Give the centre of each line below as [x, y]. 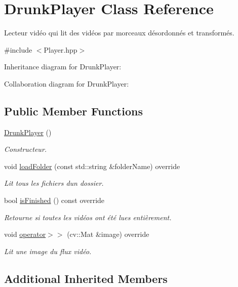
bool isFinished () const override [54, 200]
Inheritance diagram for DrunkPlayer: [63, 67]
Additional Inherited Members [86, 278]
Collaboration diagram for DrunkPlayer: [67, 83]
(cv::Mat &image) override [108, 234]
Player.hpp [61, 49]
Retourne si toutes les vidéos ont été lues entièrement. [88, 217]
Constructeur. [26, 149]
